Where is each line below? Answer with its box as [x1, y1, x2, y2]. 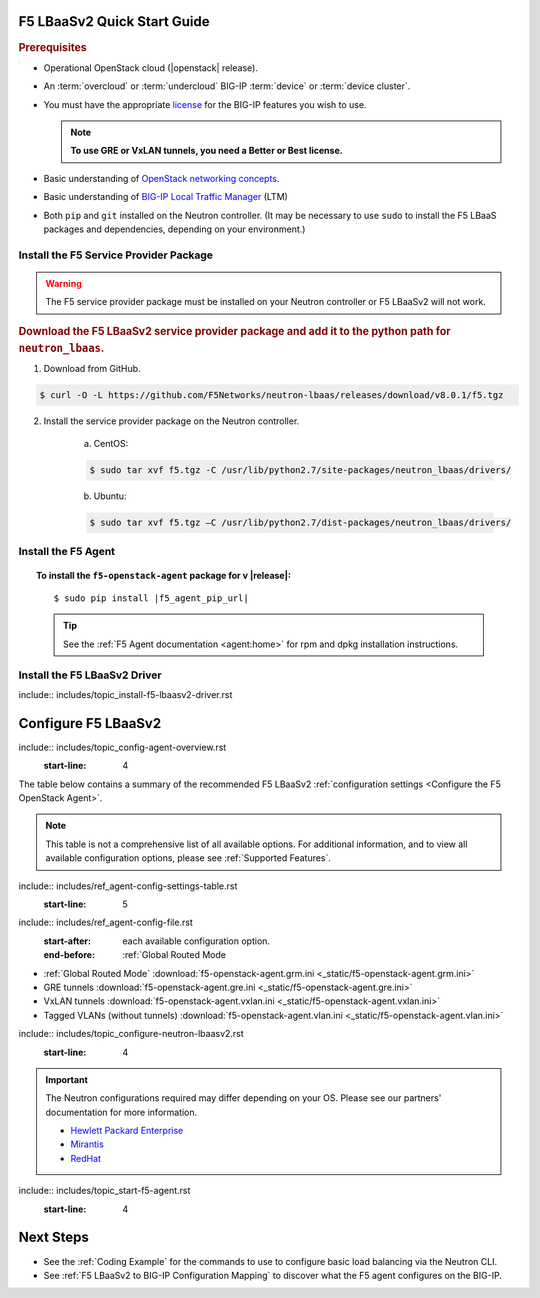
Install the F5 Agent [18, 545, 115, 559]
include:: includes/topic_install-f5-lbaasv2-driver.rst [18, 688, 233, 700]
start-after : [43, 935, 92, 947]
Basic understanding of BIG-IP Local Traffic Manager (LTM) [43, 191, 289, 203]
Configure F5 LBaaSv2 [18, 715, 162, 732]
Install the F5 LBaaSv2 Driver [18, 668, 162, 682]
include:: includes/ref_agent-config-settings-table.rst [18, 880, 238, 892]
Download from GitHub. [43, 362, 141, 374]
